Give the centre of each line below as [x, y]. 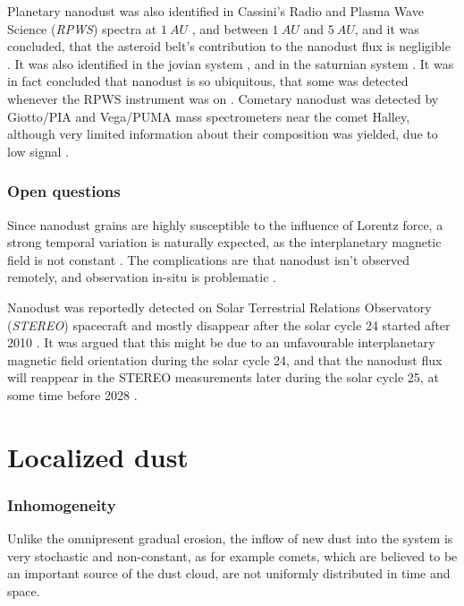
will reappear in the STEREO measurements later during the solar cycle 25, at [223, 377]
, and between [230, 28]
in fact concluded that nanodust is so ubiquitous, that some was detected [208, 81]
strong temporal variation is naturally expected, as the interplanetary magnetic [224, 242]
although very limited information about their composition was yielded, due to [223, 134]
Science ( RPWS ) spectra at [82, 28]
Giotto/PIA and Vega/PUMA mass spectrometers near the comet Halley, [209, 116]
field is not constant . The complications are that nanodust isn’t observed [209, 259]
